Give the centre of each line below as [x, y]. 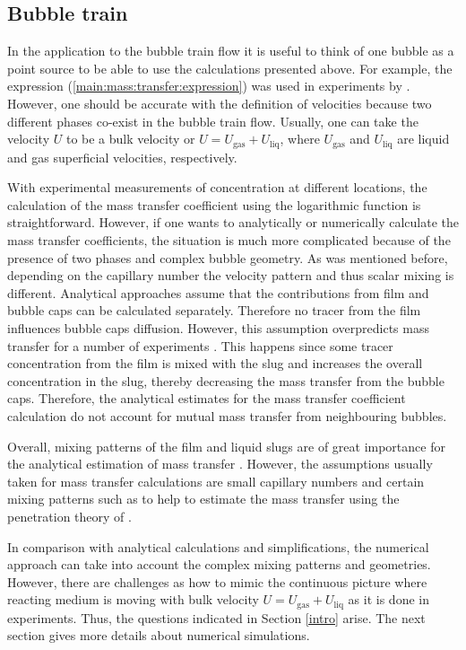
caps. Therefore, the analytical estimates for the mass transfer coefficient [207, 398]
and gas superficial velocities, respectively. [122, 157]
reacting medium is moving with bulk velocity [133, 599]
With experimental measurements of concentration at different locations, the [217, 187]
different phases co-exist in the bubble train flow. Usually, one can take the [213, 121]
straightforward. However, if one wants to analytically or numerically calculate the [233, 222]
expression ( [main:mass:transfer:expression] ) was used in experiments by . [209, 86]
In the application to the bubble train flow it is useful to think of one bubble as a [231, 51]
